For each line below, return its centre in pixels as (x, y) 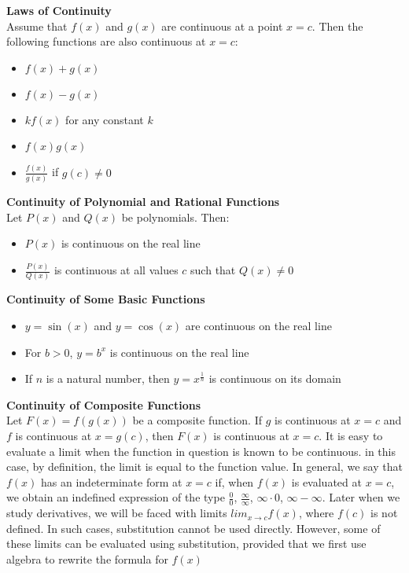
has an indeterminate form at (112, 481)
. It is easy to (351, 435)
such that (213, 270)
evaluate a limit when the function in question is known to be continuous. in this (201, 451)
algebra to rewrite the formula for (87, 558)
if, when (234, 481)
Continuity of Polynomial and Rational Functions (143, 201)
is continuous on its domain (275, 378)
